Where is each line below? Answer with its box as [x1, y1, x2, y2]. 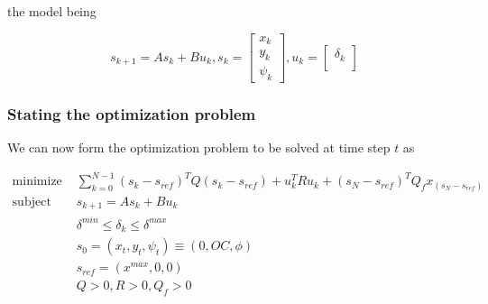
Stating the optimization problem [7, 102, 256, 124]
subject [12, 195, 51, 208]
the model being [7, 2, 97, 20]
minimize [12, 175, 62, 189]
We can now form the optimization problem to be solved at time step [7, 137, 391, 156]
